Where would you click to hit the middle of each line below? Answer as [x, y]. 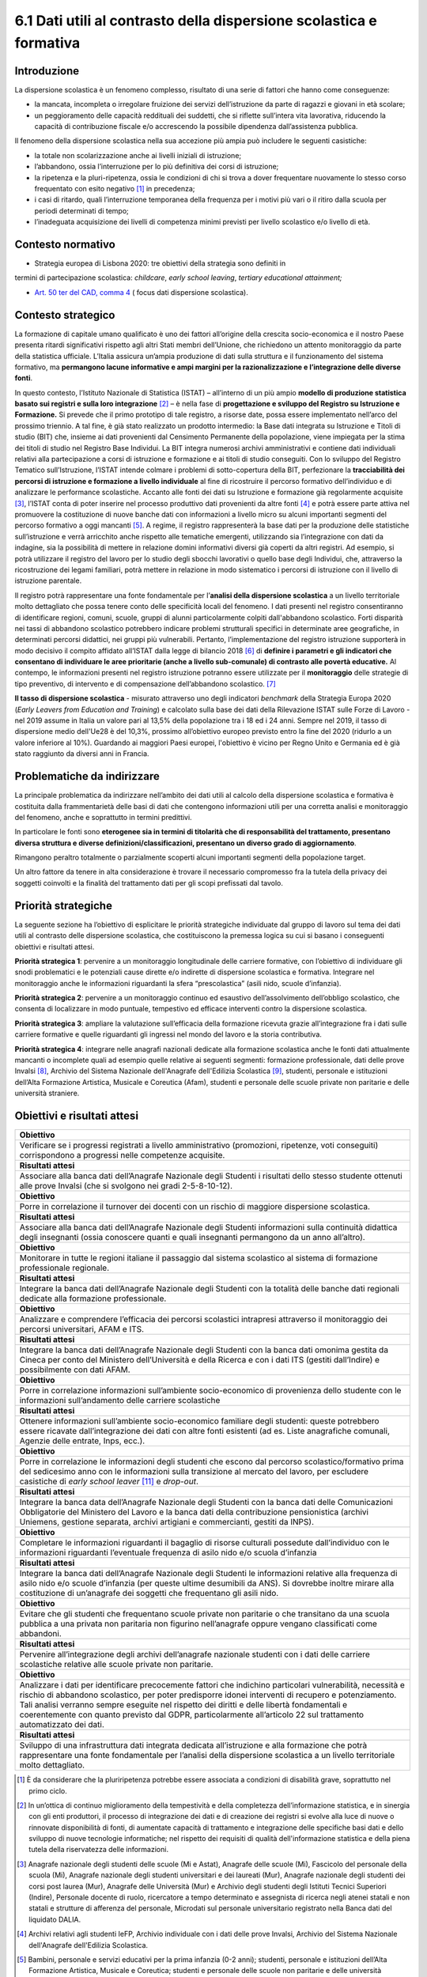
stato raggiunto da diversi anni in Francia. [82, 754]
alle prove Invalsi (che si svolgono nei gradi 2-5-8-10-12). [126, 1186]
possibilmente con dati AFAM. [75, 1370]
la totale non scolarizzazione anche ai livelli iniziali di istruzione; [138, 155]
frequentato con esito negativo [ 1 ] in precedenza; [115, 188]
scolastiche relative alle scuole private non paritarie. [116, 1665]
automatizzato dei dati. [62, 1725]
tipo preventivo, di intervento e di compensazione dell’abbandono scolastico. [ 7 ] [145, 683]
